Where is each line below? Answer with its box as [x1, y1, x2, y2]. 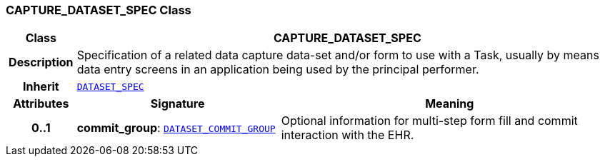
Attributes [13, 96, 69, 111]
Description [9, 55, 74, 70]
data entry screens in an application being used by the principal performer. [76, 62, 479, 77]
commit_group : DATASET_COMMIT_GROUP [76, 121, 276, 136]
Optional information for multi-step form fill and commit [281, 113, 578, 128]
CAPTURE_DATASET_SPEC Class [6, 3, 191, 17]
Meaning [425, 96, 474, 111]
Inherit [22, 79, 59, 94]
